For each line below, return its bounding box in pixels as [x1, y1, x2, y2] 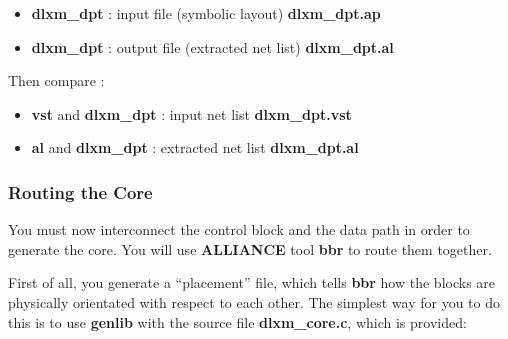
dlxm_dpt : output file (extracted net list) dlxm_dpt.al [31, 36, 394, 57]
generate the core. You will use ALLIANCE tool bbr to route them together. [8, 238, 492, 259]
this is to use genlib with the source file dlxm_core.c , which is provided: [8, 311, 467, 332]
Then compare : [8, 70, 105, 91]
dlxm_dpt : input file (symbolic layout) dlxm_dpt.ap [31, 3, 381, 23]
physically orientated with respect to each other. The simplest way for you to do [8, 291, 500, 312]
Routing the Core [8, 179, 153, 204]
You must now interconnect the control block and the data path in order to [8, 219, 470, 240]
